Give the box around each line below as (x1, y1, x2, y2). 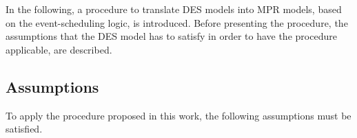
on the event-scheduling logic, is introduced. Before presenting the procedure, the (6, 15, 348, 30)
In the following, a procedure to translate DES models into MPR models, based (6, 2, 342, 16)
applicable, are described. (6, 42, 112, 56)
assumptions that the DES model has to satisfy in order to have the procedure (6, 29, 337, 43)
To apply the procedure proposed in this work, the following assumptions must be (6, 108, 351, 122)
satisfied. (6, 122, 43, 136)
